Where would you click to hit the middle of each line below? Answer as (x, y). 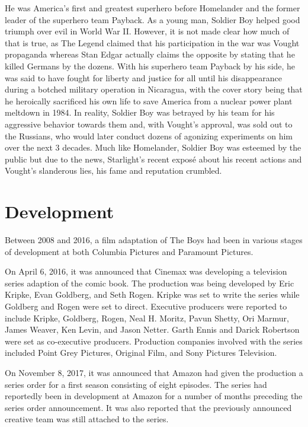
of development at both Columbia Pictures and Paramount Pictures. (129, 251)
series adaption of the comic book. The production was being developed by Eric (150, 283)
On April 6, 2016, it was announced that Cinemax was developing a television (146, 271)
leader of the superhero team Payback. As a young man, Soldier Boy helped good (153, 19)
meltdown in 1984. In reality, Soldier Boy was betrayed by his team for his (140, 112)
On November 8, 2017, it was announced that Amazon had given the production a (154, 372)
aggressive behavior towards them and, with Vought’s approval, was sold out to (149, 124)
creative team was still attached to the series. (87, 419)
